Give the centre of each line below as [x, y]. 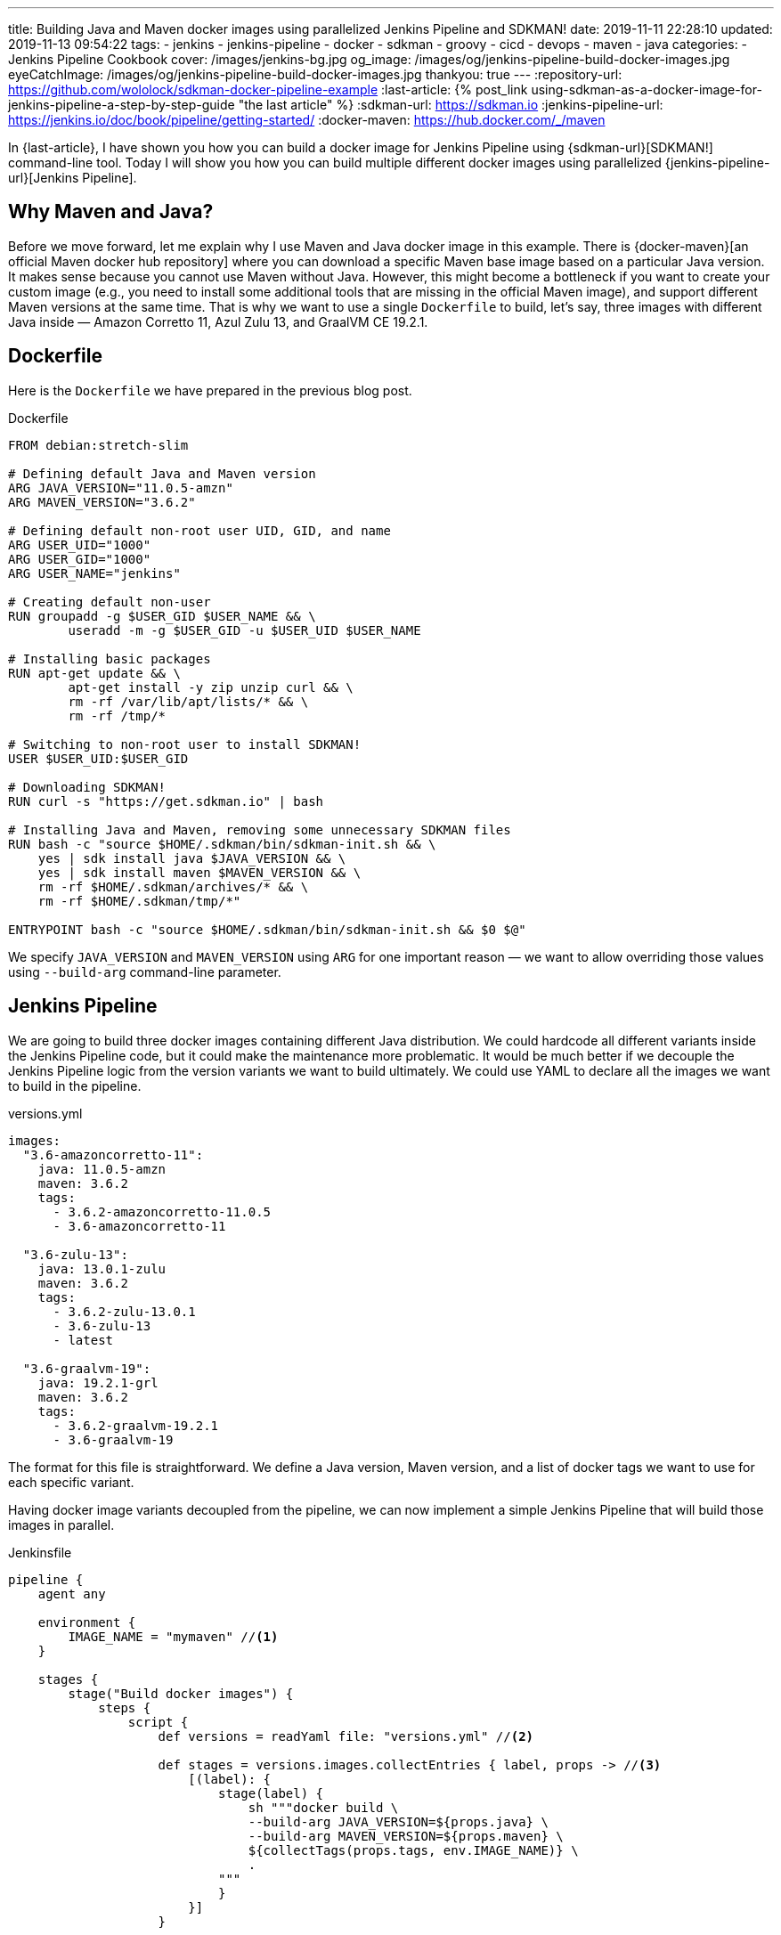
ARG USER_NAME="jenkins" [94, 573]
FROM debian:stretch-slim [98, 445]
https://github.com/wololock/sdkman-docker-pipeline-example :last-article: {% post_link [268, 89]
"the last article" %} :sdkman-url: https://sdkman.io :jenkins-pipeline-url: [451, 105]
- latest [83, 1340]
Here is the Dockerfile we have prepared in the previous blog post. [210, 390]
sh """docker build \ [323, 1807]
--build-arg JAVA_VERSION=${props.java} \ [398, 1821]
